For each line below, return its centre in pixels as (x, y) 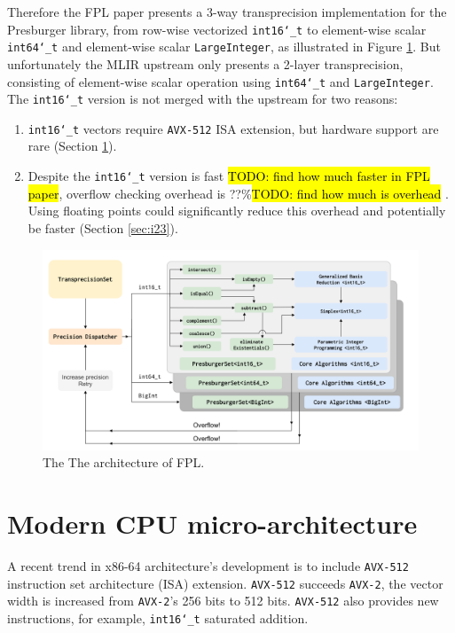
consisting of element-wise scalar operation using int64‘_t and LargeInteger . (220, 81)
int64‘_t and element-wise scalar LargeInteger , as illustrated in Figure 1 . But (224, 47)
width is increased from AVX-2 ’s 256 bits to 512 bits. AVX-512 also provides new (223, 601)
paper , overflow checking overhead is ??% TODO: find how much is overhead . (238, 193)
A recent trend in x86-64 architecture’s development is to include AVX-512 (208, 565)
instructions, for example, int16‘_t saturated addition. (158, 617)
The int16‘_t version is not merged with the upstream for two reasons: (203, 99)
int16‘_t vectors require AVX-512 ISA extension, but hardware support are (233, 128)
